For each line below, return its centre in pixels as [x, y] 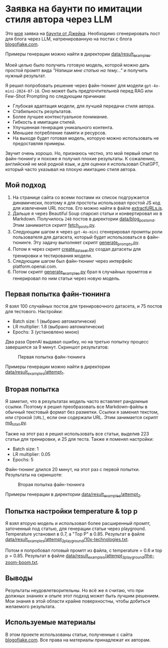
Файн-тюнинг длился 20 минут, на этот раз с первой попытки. [73, 469]
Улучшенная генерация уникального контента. [63, 127]
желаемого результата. [31, 606]
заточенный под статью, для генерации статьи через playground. [76, 529]
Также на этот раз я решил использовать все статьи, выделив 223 [77, 434]
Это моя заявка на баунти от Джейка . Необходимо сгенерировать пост [83, 33]
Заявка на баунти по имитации [74, 9]
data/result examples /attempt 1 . [35, 373]
